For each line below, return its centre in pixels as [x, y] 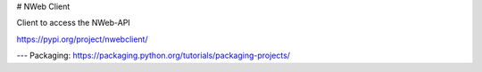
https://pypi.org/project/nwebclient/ [82, 39]
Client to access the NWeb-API [74, 23]
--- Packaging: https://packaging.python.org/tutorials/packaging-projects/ [153, 56]
